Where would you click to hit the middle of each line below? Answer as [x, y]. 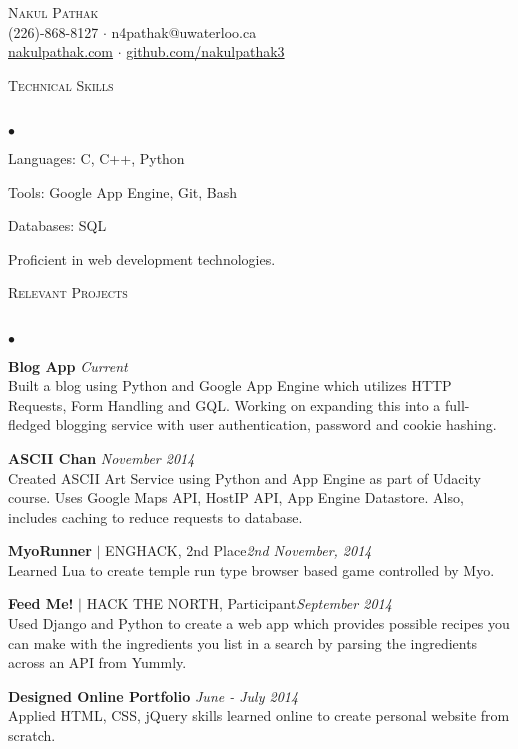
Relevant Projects [68, 292]
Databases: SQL [57, 225]
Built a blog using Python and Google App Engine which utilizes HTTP [230, 385]
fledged [29, 424]
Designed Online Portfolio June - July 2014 [153, 695]
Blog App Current [68, 365]
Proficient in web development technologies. [142, 258]
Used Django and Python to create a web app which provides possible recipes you [259, 623]
